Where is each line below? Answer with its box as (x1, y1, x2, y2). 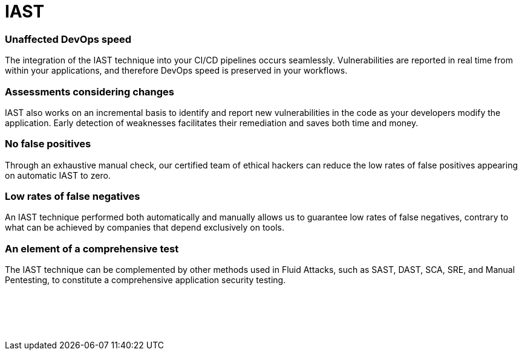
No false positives (5, 138, 91, 150)
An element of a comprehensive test (5, 242, 179, 255)
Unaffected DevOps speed (5, 33, 132, 45)
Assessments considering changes (5, 85, 174, 98)
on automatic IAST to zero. (5, 170, 111, 181)
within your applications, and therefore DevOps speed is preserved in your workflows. (5, 65, 348, 76)
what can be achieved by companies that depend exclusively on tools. (5, 222, 284, 233)
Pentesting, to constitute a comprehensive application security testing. (5, 275, 286, 286)
